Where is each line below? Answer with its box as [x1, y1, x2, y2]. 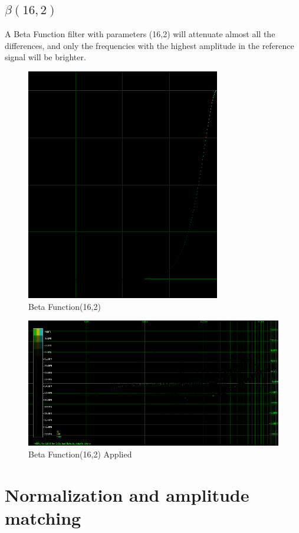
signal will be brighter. [5, 51, 86, 63]
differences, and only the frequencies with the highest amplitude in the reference [5, 39, 294, 51]
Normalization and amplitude [5, 482, 249, 506]
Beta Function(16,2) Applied [28, 447, 132, 460]
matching [5, 505, 81, 529]
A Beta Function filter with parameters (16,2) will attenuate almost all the [5, 28, 275, 40]
